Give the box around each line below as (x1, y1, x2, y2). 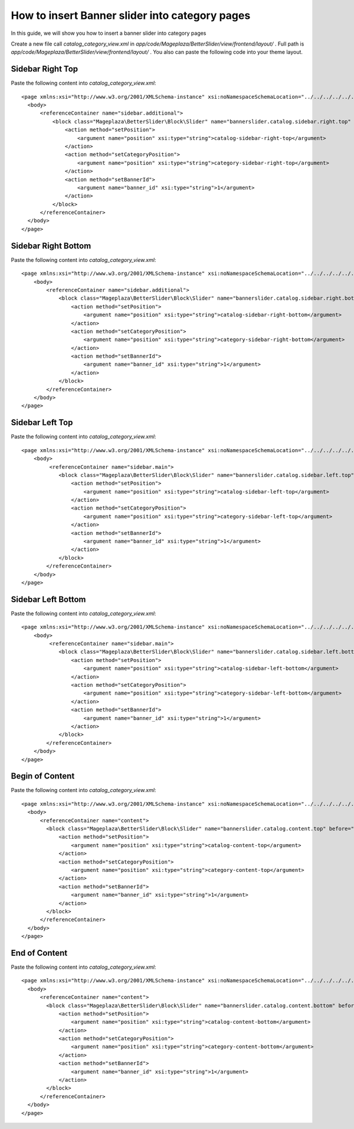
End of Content (11, 948, 68, 958)
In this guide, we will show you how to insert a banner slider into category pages (11, 30, 206, 37)
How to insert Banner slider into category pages (11, 9, 251, 22)
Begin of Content (11, 771, 75, 781)
